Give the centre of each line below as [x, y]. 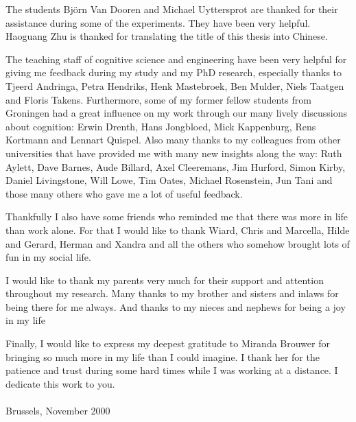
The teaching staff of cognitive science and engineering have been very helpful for [176, 59]
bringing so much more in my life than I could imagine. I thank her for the [163, 356]
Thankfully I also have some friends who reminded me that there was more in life [177, 216]
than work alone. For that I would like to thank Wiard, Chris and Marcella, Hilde [178, 230]
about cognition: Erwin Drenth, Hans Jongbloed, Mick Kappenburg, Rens [161, 126]
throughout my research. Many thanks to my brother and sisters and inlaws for [172, 293]
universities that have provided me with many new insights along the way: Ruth [174, 153]
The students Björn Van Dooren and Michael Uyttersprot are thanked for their [172, 9]
